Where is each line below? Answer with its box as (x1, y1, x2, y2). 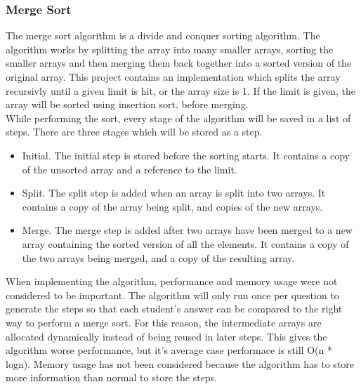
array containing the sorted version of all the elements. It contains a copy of (22, 236, 349, 251)
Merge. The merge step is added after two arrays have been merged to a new (22, 223, 353, 237)
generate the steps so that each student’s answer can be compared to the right (6, 301, 343, 316)
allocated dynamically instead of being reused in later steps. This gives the (6, 329, 327, 343)
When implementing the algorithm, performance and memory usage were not (6, 274, 338, 289)
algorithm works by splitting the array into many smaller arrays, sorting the (6, 41, 334, 56)
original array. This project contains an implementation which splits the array (6, 70, 341, 84)
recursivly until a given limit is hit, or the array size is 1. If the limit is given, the (6, 83, 355, 98)
